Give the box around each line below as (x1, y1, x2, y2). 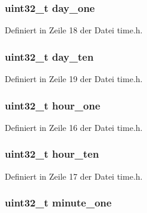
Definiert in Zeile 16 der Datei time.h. (5, 121, 143, 133)
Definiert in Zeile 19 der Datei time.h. (5, 73, 143, 85)
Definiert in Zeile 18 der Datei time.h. (5, 24, 143, 36)
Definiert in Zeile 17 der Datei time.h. (5, 170, 143, 182)
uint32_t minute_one (5, 195, 112, 210)
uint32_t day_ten (5, 49, 94, 64)
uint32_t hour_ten (5, 146, 99, 161)
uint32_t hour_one (5, 98, 101, 112)
